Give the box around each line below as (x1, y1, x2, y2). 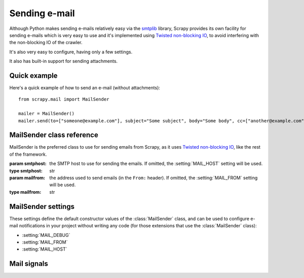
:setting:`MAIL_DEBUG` (22, 232, 70, 238)
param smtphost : (9, 160, 47, 167)
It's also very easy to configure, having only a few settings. (9, 49, 133, 55)
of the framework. (9, 151, 47, 157)
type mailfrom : (9, 189, 42, 195)
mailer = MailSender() (18, 111, 75, 117)
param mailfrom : (9, 175, 46, 181)
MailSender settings (9, 202, 74, 211)
